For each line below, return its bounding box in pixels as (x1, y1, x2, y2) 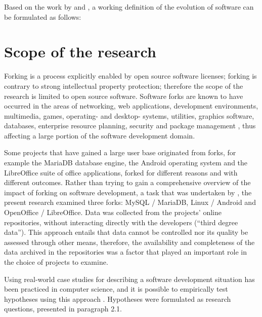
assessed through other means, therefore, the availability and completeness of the (4, 236, 255, 247)
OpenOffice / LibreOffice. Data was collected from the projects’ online (4, 207, 222, 218)
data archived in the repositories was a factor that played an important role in (4, 246, 247, 257)
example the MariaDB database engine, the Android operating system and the (4, 157, 248, 168)
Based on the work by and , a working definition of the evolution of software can (4, 2, 254, 12)
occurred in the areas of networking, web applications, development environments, (4, 100, 258, 111)
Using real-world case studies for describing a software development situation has (4, 273, 255, 284)
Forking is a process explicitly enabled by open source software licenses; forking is (4, 71, 257, 81)
